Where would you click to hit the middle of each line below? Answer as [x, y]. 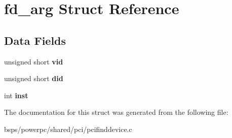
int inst [16, 95]
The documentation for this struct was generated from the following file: [116, 112]
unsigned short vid [34, 61]
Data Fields [35, 40]
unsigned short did [34, 78]
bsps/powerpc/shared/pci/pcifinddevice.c [68, 129]
